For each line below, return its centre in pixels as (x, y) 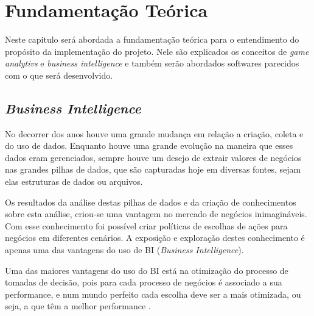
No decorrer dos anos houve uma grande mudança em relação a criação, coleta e (154, 133)
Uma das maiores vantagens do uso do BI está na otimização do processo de (147, 270)
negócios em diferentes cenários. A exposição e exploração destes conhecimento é (155, 238)
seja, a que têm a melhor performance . (78, 306)
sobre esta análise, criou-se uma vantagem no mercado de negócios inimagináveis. (156, 214)
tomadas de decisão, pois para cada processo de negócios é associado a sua (144, 282)
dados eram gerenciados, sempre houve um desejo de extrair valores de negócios (153, 157)
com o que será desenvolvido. (59, 75)
